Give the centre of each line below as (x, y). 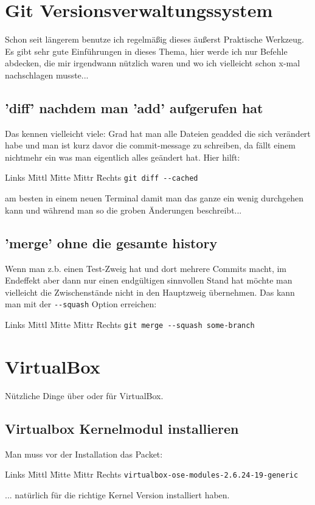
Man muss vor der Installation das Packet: (84, 454)
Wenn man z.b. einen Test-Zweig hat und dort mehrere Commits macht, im (146, 268)
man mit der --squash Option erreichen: (81, 304)
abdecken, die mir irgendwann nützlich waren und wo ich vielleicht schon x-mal (153, 63)
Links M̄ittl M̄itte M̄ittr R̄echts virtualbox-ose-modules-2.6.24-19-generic (152, 474)
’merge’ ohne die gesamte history (111, 242)
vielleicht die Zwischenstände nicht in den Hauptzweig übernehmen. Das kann (150, 292)
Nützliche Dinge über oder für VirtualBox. (84, 395)
